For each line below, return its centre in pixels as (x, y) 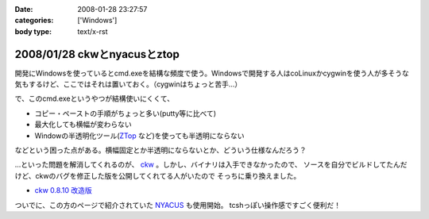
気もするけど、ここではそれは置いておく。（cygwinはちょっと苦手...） (128, 84)
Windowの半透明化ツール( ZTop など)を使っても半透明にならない (140, 136)
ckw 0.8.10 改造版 (63, 190)
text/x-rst (93, 31)
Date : (24, 9)
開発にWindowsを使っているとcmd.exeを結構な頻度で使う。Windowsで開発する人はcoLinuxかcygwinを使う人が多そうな (212, 73)
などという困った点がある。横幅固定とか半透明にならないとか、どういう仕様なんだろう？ (160, 150)
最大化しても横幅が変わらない (83, 125)
